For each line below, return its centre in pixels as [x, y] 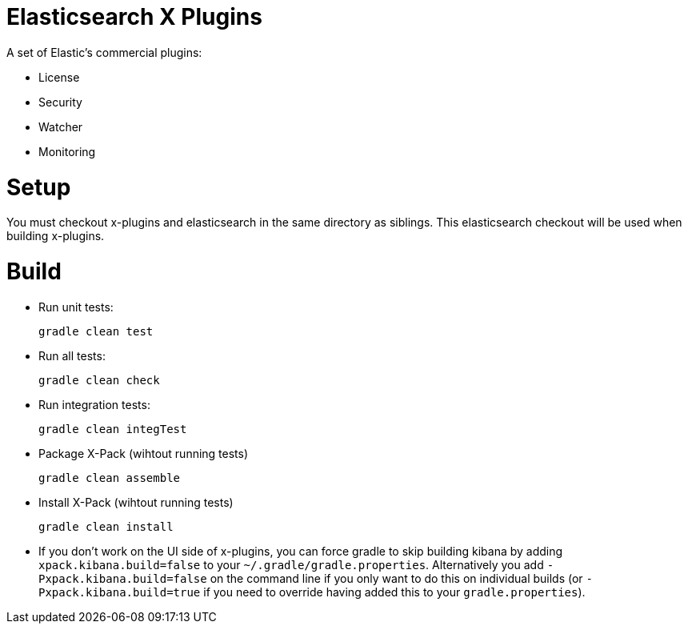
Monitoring [67, 151]
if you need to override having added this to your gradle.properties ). [394, 592]
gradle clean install [106, 526]
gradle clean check [99, 380]
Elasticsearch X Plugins [134, 17]
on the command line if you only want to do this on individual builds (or [396, 578]
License [59, 77]
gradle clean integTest [113, 429]
